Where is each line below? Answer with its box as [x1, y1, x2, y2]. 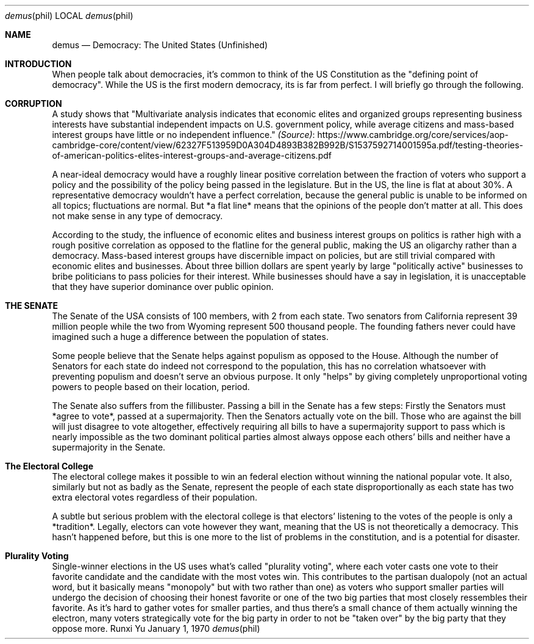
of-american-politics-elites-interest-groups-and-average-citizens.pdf [52, 150, 332, 161]
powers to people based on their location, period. [52, 382, 250, 392]
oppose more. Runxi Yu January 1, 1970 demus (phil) [52, 623, 260, 634]
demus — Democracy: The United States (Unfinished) [52, 40, 268, 50]
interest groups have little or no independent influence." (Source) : [52, 129, 315, 140]
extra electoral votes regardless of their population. [52, 492, 258, 502]
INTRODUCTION [5, 59, 72, 69]
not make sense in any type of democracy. [52, 211, 223, 221]
